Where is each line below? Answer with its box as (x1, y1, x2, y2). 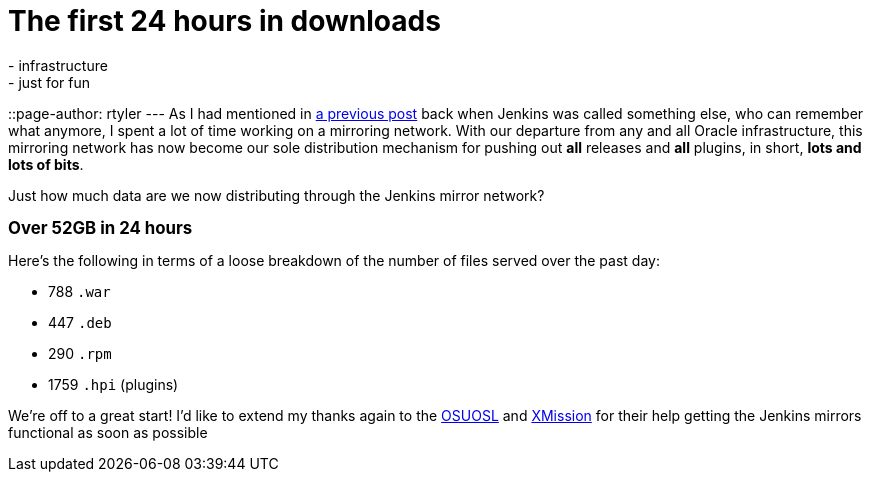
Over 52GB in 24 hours (8, 217, 193, 238)
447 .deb (48, 313, 112, 331)
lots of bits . (8, 155, 84, 173)
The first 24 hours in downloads (8, 4, 441, 38)
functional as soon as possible (8, 423, 208, 441)
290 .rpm (48, 344, 112, 362)
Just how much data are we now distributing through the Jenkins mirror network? (8, 186, 545, 204)
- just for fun (8, 73, 91, 91)
